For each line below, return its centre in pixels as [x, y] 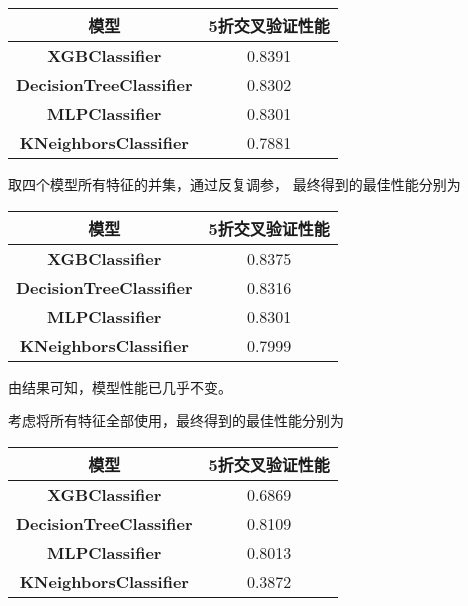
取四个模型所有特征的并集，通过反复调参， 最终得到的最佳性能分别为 [234, 184]
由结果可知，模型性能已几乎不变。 [120, 386]
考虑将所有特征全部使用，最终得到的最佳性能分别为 [176, 420]
